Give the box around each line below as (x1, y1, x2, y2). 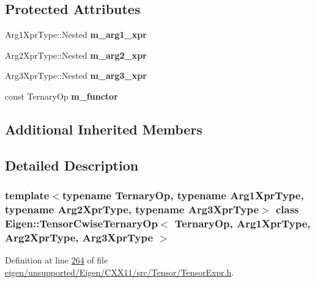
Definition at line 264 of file (5, 254, 108, 266)
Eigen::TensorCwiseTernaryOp (5, 215, 158, 230)
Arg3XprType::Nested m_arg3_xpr (5, 69, 147, 82)
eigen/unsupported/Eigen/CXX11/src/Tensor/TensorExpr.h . (5, 265, 234, 278)
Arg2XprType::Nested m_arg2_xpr (5, 48, 147, 61)
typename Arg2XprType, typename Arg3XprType (5, 201, 259, 216)
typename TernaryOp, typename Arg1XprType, (62, 188, 304, 203)
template (5, 188, 50, 203)
